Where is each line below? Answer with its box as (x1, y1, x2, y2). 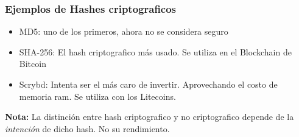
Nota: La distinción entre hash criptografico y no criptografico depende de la (5, 110, 294, 123)
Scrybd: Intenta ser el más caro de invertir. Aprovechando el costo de (19, 78, 278, 90)
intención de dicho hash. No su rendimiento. (5, 122, 170, 135)
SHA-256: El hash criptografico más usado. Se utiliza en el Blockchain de (19, 45, 292, 58)
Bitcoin (19, 57, 46, 70)
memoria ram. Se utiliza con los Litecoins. (19, 90, 176, 102)
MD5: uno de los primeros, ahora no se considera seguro (19, 25, 228, 38)
